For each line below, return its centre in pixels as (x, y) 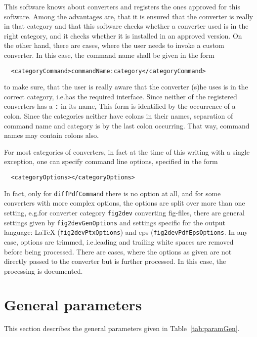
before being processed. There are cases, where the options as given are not (118, 251)
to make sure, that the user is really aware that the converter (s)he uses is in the (126, 87)
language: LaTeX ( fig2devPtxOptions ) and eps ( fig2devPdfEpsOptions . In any (126, 232)
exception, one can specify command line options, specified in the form (111, 161)
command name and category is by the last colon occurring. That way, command (127, 125)
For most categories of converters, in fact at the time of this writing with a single (127, 151)
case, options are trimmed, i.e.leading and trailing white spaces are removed (119, 241)
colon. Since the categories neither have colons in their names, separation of (119, 116)
